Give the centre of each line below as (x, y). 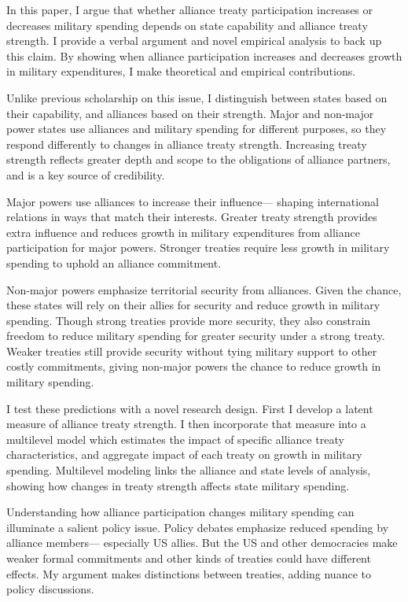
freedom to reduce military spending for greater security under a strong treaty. (196, 336)
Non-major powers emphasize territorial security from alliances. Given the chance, (204, 289)
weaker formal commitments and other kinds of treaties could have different (189, 558)
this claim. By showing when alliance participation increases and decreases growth (204, 55)
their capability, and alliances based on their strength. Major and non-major (190, 113)
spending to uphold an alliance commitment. (114, 262)
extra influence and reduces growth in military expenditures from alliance (183, 232)
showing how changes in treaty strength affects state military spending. (178, 485)
